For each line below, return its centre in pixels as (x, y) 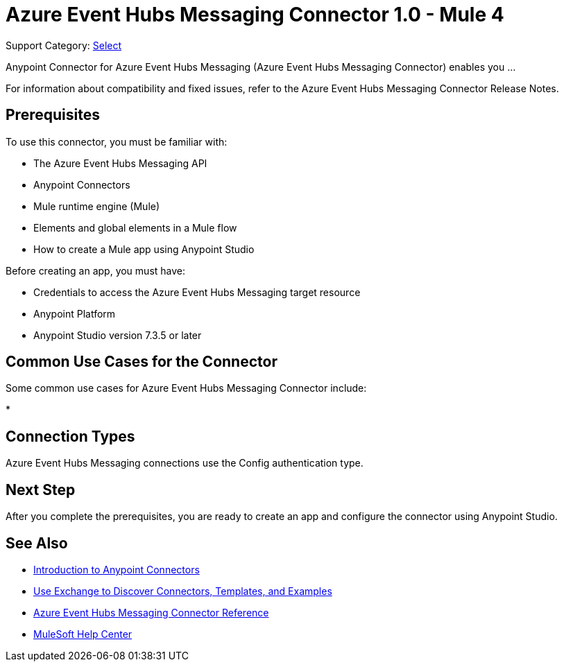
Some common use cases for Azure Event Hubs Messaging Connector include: (186, 388)
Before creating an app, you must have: (96, 270)
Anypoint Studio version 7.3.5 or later (118, 335)
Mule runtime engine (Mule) (97, 206)
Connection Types (70, 436)
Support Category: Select (64, 45)
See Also (37, 543)
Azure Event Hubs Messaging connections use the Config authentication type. (185, 463)
